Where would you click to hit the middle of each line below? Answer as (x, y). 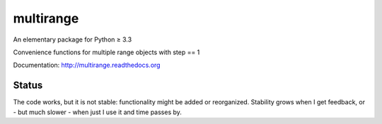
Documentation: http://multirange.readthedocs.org (87, 65)
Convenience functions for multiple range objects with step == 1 (106, 52)
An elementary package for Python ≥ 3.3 (73, 39)
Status (28, 86)
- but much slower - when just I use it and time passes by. (97, 112)
